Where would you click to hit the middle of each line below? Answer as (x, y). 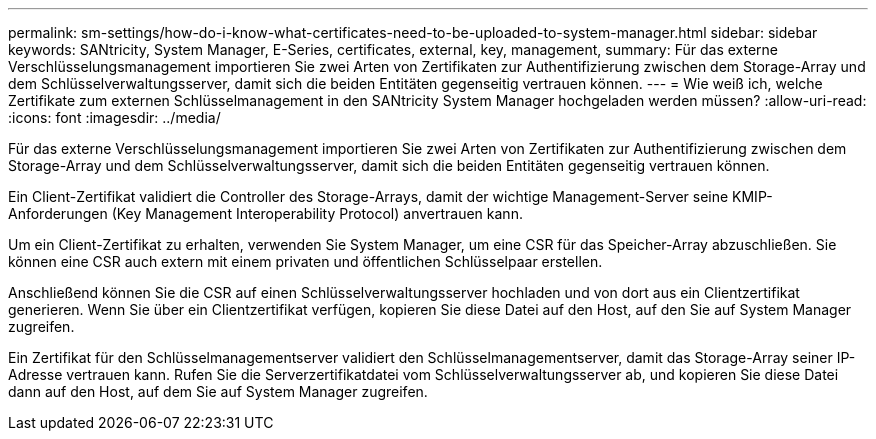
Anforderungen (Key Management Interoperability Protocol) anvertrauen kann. (265, 213)
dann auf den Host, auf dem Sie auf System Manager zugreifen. (218, 391)
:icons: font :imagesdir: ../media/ (114, 117)
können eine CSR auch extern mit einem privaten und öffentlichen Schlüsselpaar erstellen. (305, 261)
